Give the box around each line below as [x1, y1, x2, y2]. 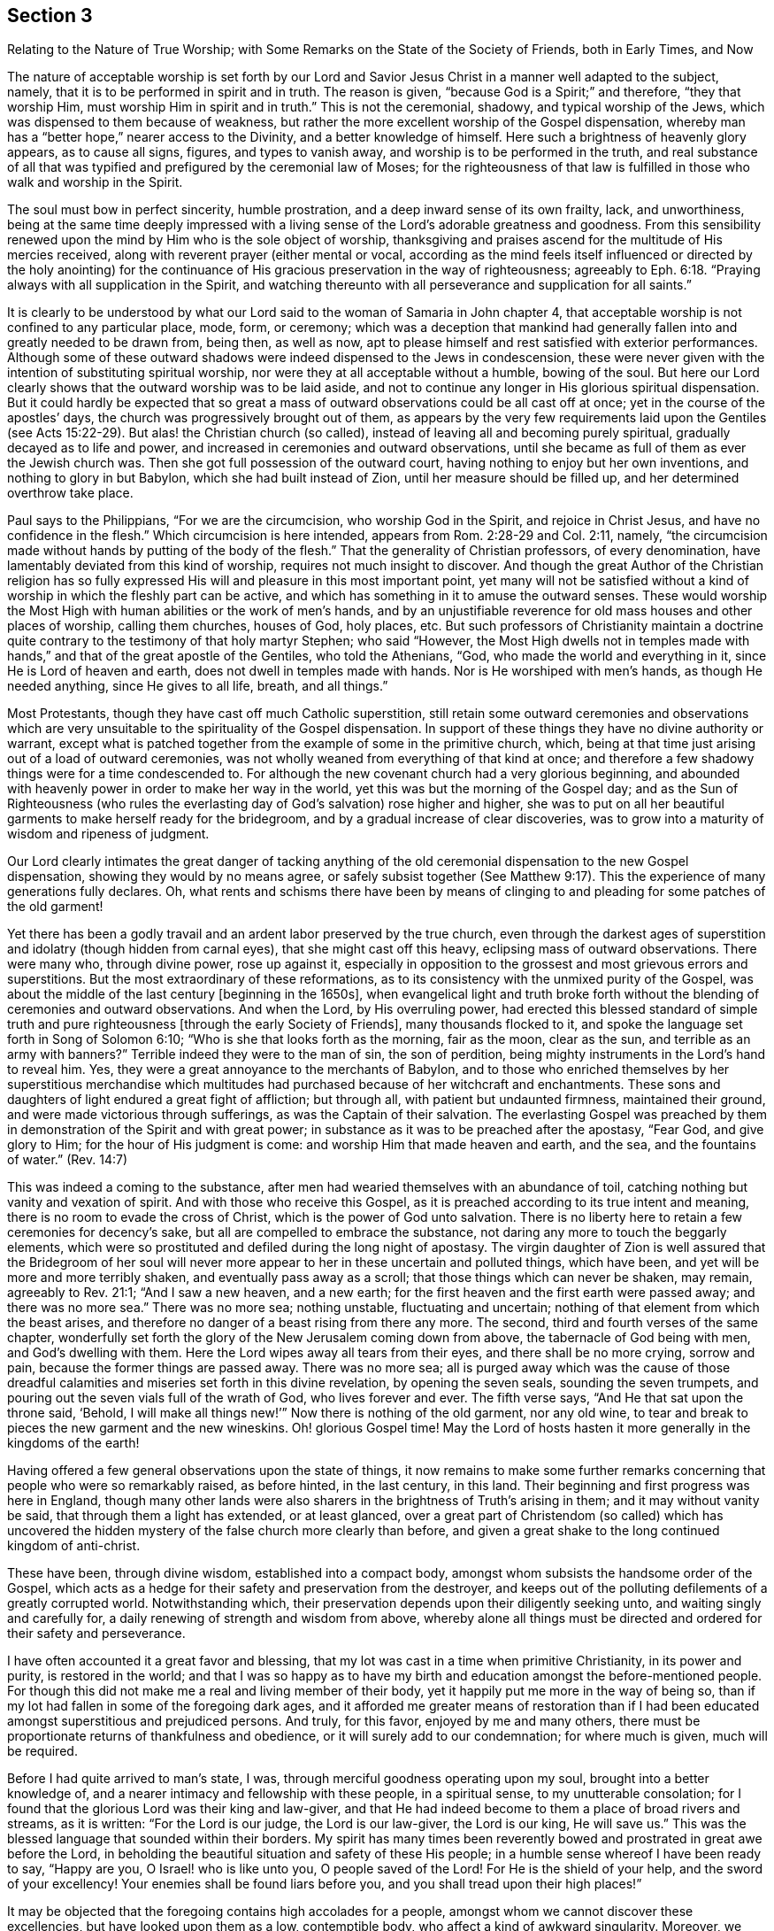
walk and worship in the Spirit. [7, 174, 183, 190]
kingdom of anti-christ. [7, 1538, 141, 1554]
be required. [7, 1743, 78, 1759]
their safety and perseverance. [7, 1626, 186, 1641]
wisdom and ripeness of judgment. [7, 826, 210, 842]
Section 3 [7, 4, 93, 27]
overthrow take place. [7, 485, 134, 501]
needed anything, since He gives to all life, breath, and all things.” [7, 678, 388, 694]
